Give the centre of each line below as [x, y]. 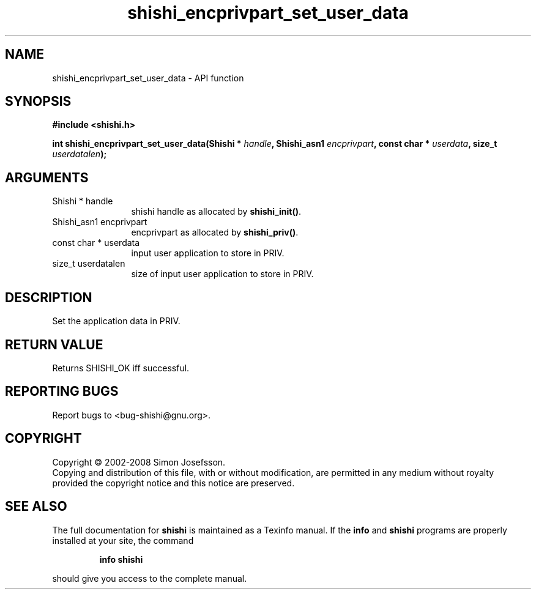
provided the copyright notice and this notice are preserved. [173, 483]
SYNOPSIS [38, 102]
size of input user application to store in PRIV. [222, 274]
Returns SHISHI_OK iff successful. [121, 368]
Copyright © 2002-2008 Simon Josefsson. [139, 462]
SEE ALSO [36, 507]
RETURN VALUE [54, 344]
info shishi [121, 559]
